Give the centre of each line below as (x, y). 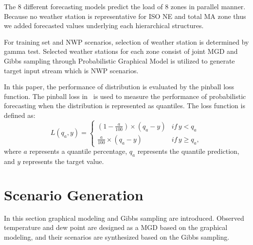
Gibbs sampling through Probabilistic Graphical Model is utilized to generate (119, 60)
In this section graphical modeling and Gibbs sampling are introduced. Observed (124, 218)
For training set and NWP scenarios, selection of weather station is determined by (126, 41)
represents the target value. (63, 161)
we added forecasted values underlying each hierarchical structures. (104, 25)
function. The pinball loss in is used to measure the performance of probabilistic (125, 96)
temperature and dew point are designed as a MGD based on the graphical (116, 227)
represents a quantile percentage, (78, 151)
